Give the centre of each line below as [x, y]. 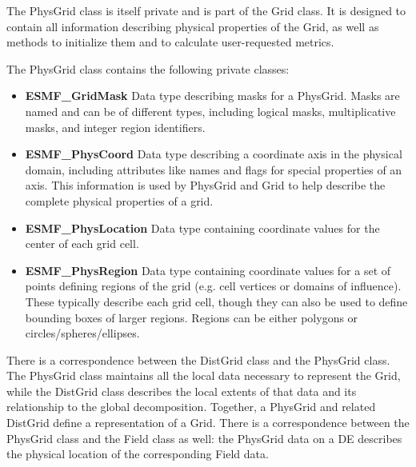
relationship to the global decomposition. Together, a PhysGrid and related [191, 407]
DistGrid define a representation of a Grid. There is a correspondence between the [208, 423]
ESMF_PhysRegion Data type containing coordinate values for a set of [208, 270]
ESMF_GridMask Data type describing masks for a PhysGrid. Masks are [212, 96]
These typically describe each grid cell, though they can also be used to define [216, 301]
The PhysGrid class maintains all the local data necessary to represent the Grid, [204, 375]
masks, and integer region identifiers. [115, 127]
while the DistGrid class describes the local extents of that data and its [182, 391]
